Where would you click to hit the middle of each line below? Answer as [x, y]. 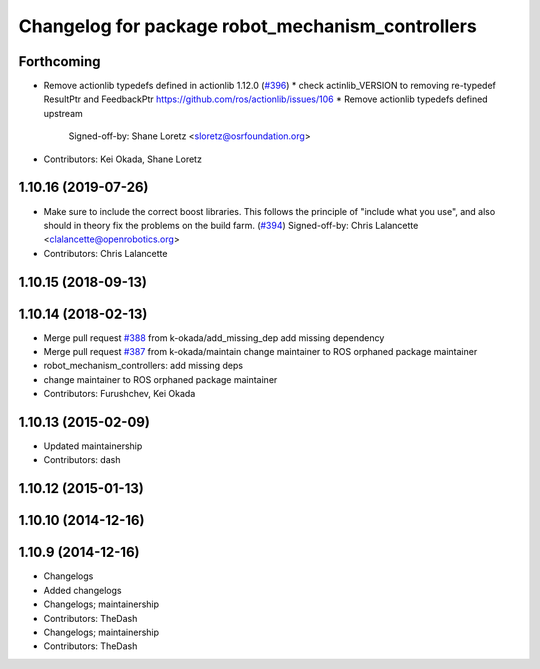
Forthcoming [59, 61]
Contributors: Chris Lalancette [105, 253]
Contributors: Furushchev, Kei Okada [119, 394]
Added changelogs [82, 590]
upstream [63, 113]
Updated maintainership [93, 446]
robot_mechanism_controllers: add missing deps [143, 366]
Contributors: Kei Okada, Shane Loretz [122, 159]
